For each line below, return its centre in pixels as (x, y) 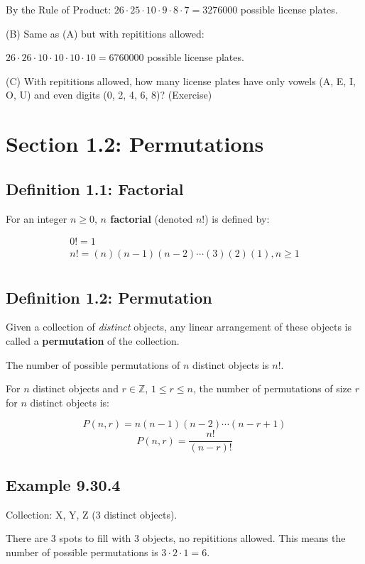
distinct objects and (76, 388)
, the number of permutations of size (272, 388)
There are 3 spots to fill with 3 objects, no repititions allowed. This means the (176, 538)
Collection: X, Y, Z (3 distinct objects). (92, 514)
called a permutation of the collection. (93, 341)
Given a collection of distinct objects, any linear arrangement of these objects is (179, 327)
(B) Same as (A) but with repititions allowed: (105, 33)
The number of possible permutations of (93, 364)
